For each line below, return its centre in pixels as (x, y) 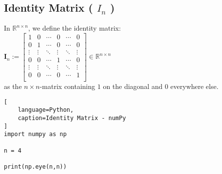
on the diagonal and (133, 86)
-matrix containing (67, 86)
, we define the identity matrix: (74, 28)
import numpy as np (35, 134)
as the (13, 86)
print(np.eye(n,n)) (35, 166)
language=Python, (46, 110)
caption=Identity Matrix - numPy (72, 118)
